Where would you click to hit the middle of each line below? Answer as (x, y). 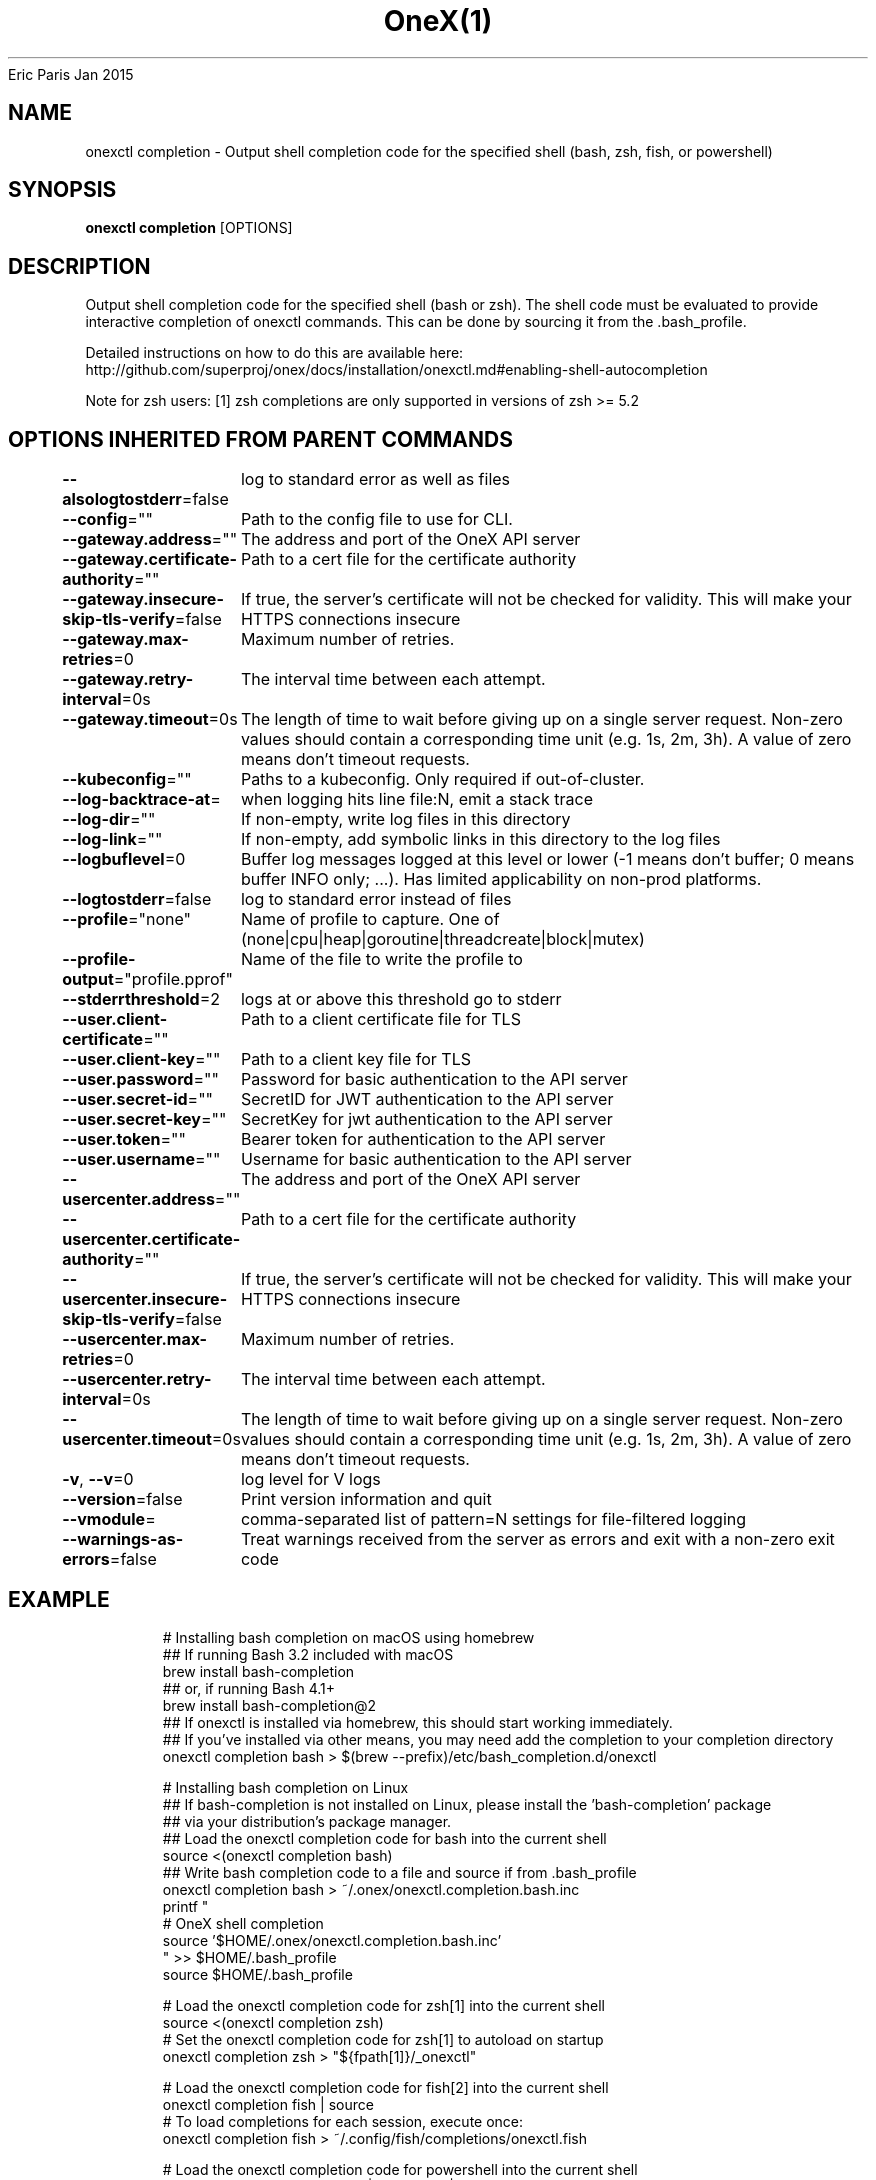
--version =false (122, 1499)
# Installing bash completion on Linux (285, 1787)
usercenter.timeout (137, 1439)
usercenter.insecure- (145, 1299)
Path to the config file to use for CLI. (376, 519)
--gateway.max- (125, 639)
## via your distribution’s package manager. (307, 1821)
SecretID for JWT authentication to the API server (427, 1099)
